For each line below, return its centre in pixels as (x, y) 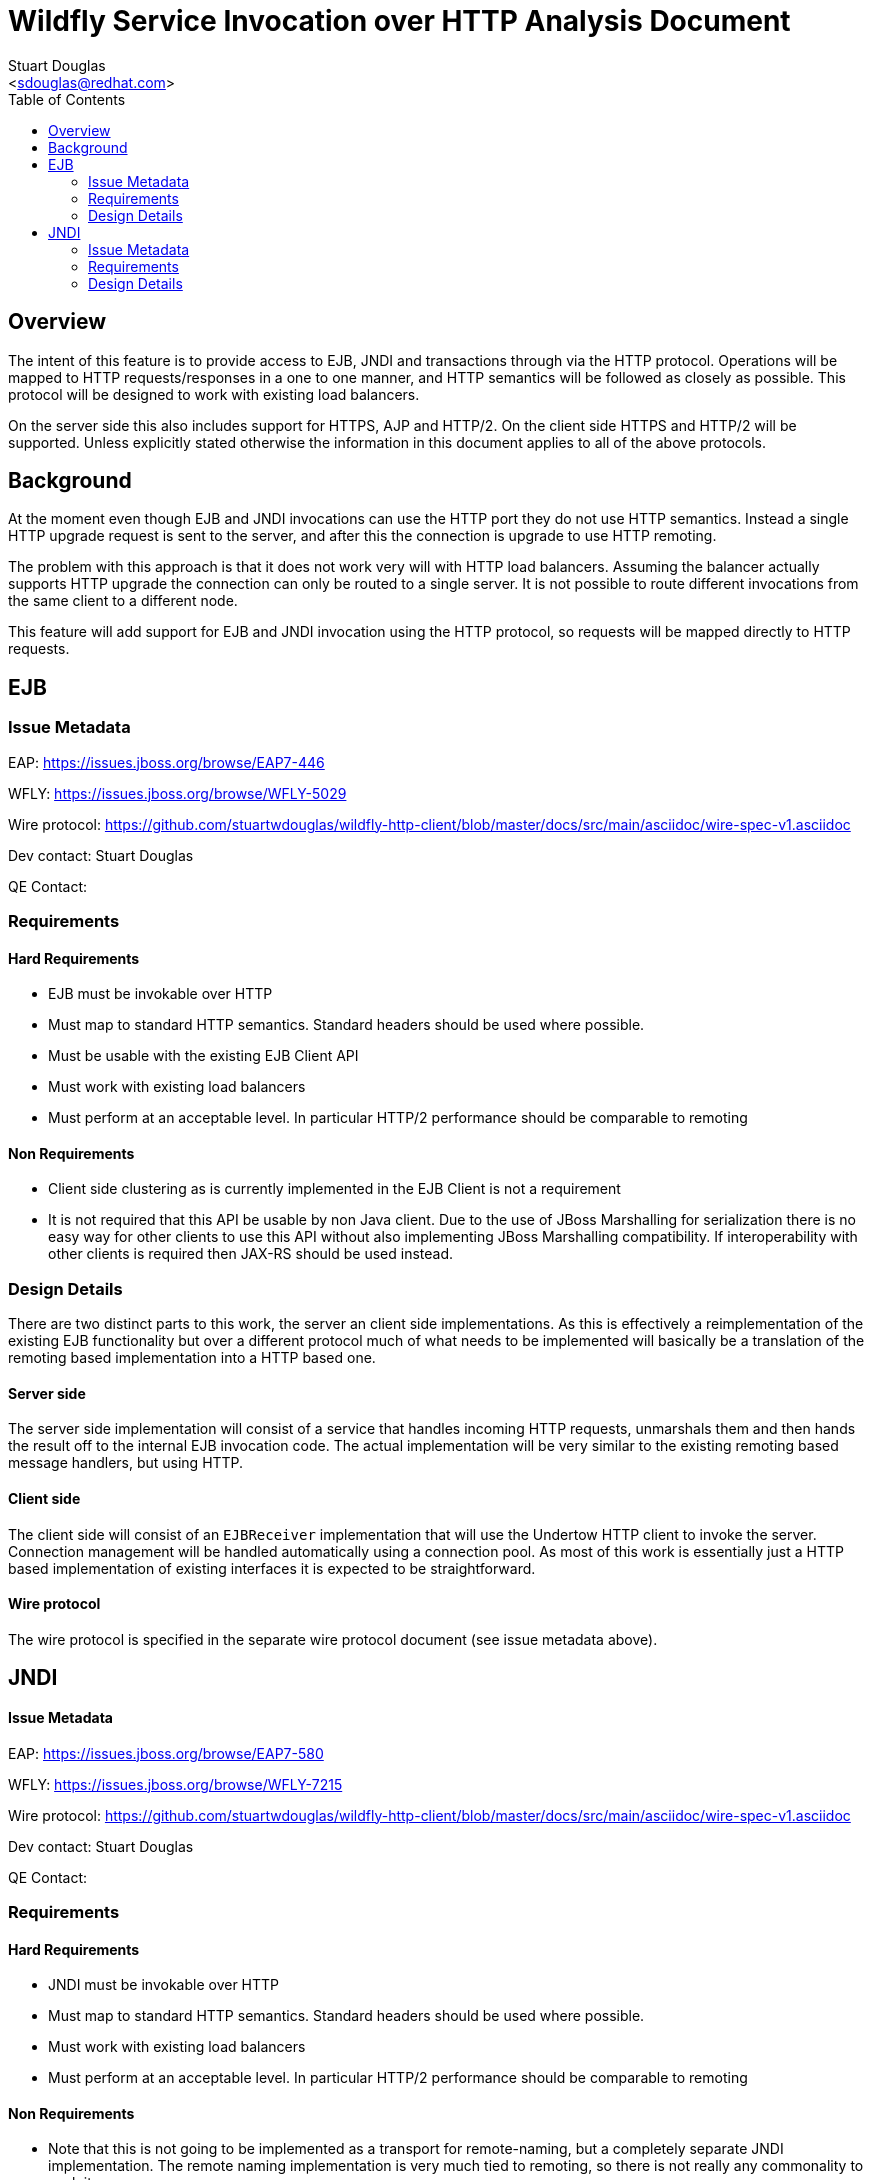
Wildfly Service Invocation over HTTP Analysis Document (399, 21)
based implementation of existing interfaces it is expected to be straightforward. (272, 1568)
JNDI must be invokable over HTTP (164, 1985)
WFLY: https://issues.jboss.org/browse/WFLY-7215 (175, 1784)
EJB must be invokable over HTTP (160, 994)
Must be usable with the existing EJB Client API (203, 1056)
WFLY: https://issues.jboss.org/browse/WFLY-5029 (177, 793)
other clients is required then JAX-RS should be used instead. (251, 1254)
